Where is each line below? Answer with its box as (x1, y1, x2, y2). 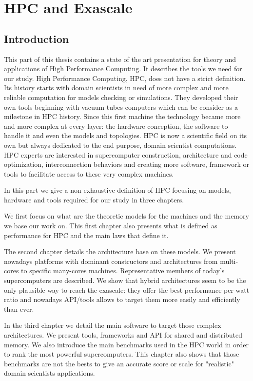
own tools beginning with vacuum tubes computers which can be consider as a (4, 101, 238, 112)
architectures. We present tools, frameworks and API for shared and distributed (4, 330, 243, 340)
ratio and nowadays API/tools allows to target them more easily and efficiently (4, 294, 240, 304)
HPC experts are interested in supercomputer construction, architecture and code (4, 149, 248, 160)
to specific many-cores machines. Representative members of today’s (21, 265, 225, 276)
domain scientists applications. (4, 368, 95, 378)
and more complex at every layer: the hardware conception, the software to (4, 120, 228, 131)
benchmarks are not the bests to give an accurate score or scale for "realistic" (4, 358, 234, 368)
